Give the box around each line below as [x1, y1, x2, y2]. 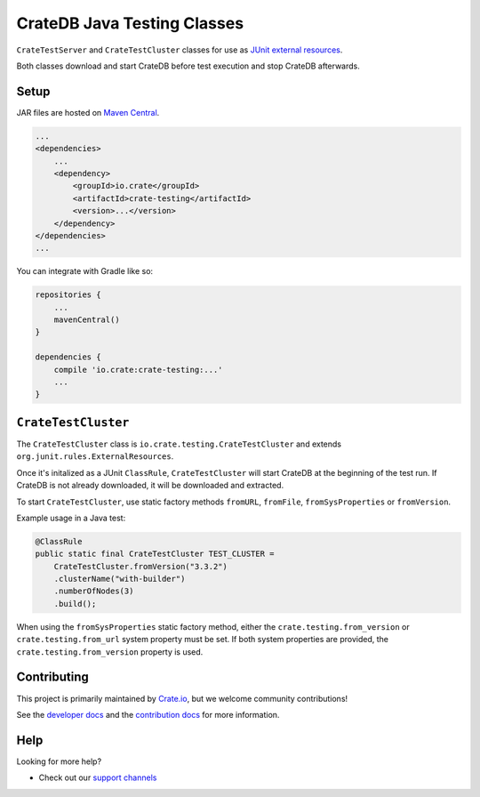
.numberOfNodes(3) [53, 586, 134, 596]
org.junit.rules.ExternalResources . [16, 451, 174, 462]
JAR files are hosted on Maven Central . [16, 107, 160, 117]
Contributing [16, 670, 89, 685]
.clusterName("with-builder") [53, 574, 186, 584]
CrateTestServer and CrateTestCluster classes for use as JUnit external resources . [16, 44, 343, 55]
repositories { [35, 290, 101, 300]
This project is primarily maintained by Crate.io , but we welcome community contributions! [16, 693, 348, 704]
